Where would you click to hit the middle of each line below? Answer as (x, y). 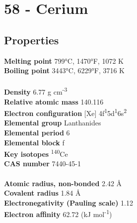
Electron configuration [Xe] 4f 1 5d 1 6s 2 (66, 112)
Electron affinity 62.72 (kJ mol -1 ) (58, 214)
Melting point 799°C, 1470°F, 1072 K (64, 60)
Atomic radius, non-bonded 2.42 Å (63, 183)
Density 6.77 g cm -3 (36, 91)
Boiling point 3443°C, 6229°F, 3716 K (65, 70)
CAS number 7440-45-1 (42, 164)
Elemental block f (34, 142)
